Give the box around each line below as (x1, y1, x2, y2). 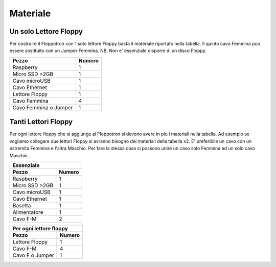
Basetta (12, 202, 31, 209)
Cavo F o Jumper (12, 252, 54, 259)
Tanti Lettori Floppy (9, 117, 73, 126)
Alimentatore (12, 208, 43, 215)
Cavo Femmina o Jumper (12, 104, 73, 111)
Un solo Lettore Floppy (9, 27, 83, 36)
